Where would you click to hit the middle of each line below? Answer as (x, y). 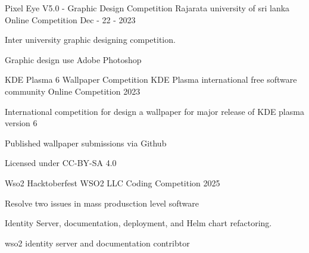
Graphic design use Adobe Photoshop (73, 59)
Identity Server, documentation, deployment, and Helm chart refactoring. (138, 223)
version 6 (21, 123)
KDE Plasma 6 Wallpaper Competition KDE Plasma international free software (151, 79)
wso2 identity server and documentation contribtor (97, 243)
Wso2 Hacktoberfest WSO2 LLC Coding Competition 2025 (113, 182)
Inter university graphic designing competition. (90, 40)
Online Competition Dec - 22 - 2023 (70, 19)
